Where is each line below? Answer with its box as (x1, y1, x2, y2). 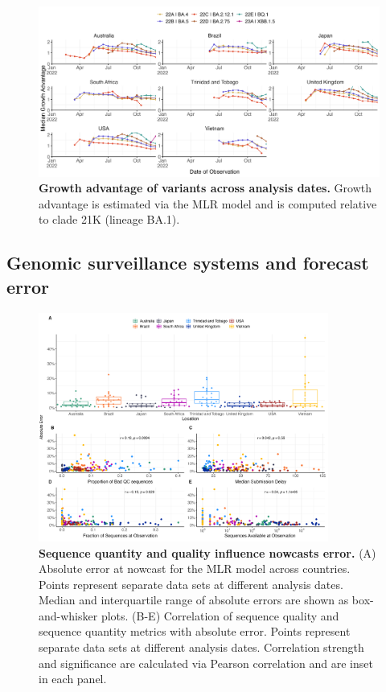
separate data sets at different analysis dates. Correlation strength (39, 639, 364, 656)
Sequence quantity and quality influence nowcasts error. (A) (39, 544, 376, 561)
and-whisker (39, 607, 98, 624)
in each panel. (39, 670, 107, 687)
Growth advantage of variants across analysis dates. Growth (39, 179, 372, 196)
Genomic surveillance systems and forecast (6, 250, 369, 275)
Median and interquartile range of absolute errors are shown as (39, 591, 349, 608)
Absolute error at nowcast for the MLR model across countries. (39, 560, 351, 577)
